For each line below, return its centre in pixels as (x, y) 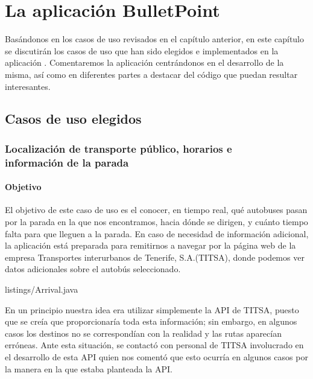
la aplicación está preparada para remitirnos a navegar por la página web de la (150, 245)
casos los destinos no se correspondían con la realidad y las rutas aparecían (143, 333)
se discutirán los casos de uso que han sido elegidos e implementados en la (142, 50)
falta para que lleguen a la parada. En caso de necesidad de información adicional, (157, 233)
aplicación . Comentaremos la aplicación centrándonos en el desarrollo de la (144, 62)
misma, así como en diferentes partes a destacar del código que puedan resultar (151, 74)
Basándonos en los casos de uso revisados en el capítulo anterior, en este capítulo (155, 39)
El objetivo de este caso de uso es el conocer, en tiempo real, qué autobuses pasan (156, 210)
